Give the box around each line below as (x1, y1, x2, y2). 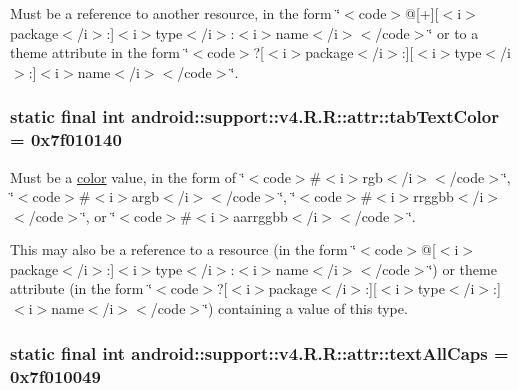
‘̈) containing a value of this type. (204, 298, 408, 319)
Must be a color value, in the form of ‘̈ (10, 166, 245, 187)
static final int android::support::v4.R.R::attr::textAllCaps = (10, 340, 509, 365)
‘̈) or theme (428, 258, 497, 279)
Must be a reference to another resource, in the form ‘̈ (10, 3, 341, 23)
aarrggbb (233, 205, 288, 226)
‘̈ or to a (428, 22, 479, 43)
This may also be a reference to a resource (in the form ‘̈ (10, 239, 357, 260)
